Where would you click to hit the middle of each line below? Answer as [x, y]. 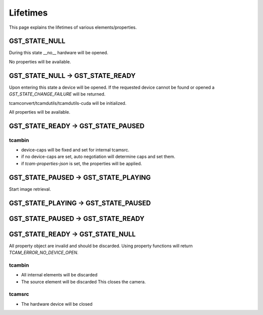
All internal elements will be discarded [59, 275]
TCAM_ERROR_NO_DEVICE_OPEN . [44, 253]
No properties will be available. [40, 61]
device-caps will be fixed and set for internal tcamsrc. [75, 150]
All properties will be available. [40, 112]
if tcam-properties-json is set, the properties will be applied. [82, 163]
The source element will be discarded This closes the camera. [84, 282]
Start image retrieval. [30, 189]
